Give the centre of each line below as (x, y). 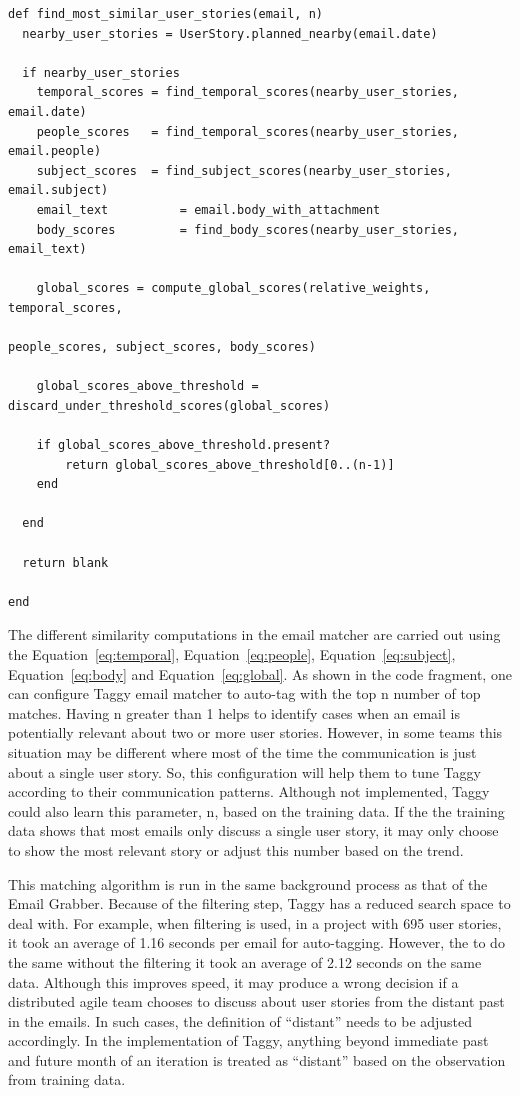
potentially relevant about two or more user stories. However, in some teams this (255, 732)
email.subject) (58, 190)
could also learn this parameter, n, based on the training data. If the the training (256, 810)
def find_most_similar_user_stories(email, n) (165, 14)
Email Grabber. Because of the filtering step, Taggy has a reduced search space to (259, 903)
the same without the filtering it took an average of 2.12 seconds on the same (245, 961)
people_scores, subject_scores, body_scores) (162, 347)
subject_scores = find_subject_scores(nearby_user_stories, (244, 170)
